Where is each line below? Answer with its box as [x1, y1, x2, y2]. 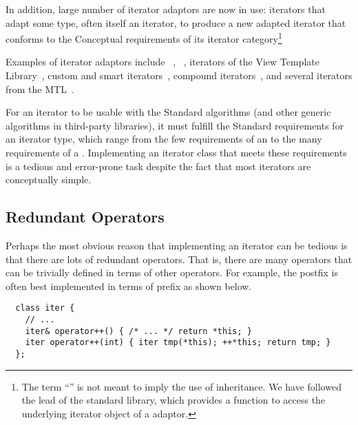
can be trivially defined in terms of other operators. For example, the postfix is [6, 265, 338, 280]
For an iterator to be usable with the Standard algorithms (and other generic [6, 105, 331, 119]
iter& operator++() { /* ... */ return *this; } [25, 326, 252, 336]
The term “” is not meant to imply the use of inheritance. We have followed [21, 379, 341, 393]
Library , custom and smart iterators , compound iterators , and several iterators [6, 68, 352, 83]
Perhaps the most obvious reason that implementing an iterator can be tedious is [6, 238, 348, 252]
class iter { [15, 303, 75, 313]
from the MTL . [6, 81, 74, 96]
